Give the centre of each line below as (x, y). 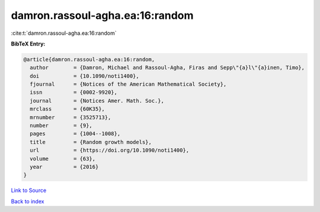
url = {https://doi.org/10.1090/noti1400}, (110, 150)
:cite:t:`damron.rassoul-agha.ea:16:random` (64, 33)
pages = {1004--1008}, (75, 134)
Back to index (28, 201)
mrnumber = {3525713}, (71, 117)
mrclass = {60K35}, (67, 109)
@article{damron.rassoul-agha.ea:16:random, (89, 59)
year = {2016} (64, 167)
